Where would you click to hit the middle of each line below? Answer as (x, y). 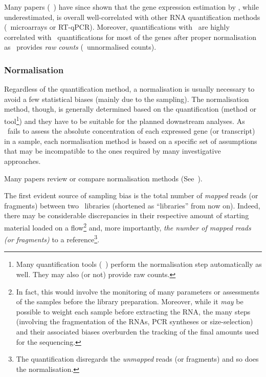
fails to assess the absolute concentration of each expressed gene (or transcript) (131, 131)
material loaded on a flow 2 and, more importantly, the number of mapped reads (128, 226)
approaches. (23, 161)
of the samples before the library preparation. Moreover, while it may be (130, 301)
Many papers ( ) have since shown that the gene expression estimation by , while (131, 7)
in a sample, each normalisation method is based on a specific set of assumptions (131, 141)
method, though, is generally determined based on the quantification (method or (130, 109)
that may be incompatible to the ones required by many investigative (113, 151)
